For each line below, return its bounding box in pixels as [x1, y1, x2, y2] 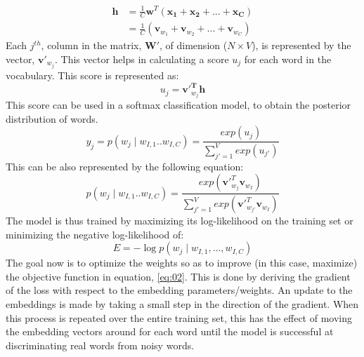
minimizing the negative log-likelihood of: [6, 227, 184, 241]
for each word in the [244, 52, 332, 66]
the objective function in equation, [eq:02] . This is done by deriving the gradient [6, 269, 351, 283]
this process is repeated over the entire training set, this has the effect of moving [6, 310, 353, 325]
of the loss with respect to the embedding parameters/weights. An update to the [6, 283, 353, 297]
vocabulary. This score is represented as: [6, 68, 179, 83]
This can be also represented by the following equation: [6, 159, 244, 173]
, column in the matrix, [41, 38, 142, 53]
